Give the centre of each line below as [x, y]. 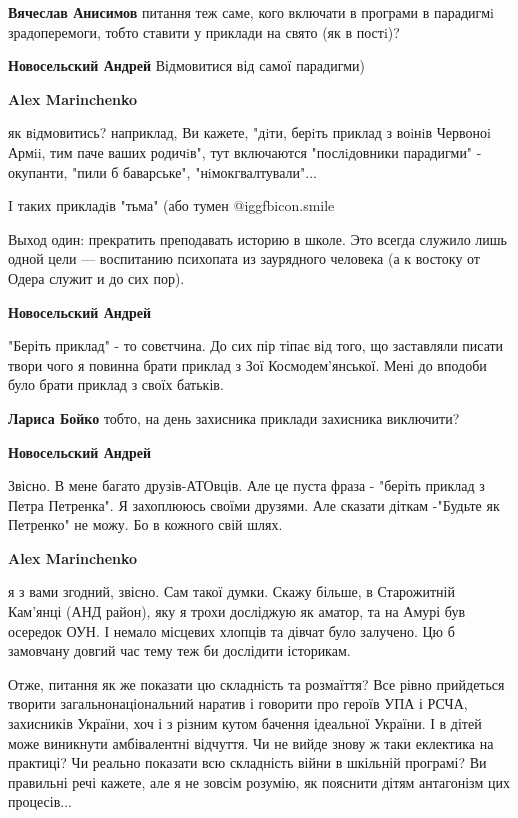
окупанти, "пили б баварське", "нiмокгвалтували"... [163, 171]
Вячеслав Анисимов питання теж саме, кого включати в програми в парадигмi [251, 12]
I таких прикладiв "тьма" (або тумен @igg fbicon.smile [171, 205]
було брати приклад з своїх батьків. [116, 384]
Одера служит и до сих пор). [96, 277]
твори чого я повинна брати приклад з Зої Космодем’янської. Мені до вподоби [247, 364]
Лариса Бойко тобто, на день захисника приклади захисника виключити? [234, 417]
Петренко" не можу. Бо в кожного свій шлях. [145, 524]
